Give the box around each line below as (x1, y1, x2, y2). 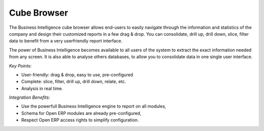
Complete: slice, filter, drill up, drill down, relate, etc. (21, 79, 127, 85)
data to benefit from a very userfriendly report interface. (9, 38, 123, 44)
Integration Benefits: (9, 94, 50, 100)
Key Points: (9, 63, 32, 68)
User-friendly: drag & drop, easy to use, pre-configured (21, 71, 133, 78)
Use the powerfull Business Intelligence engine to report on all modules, (21, 103, 166, 109)
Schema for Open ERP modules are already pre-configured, (21, 110, 142, 116)
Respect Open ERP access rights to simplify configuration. (21, 117, 139, 123)
